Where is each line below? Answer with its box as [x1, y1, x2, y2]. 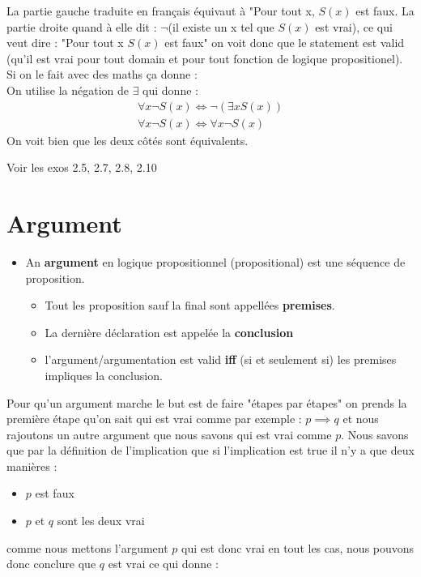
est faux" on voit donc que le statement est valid [164, 34, 405, 51]
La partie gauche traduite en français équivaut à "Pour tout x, [6, 2, 315, 19]
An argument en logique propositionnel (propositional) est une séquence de [25, 253, 406, 270]
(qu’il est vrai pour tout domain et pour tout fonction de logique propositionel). [6, 49, 403, 66]
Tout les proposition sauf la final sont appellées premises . [45, 297, 335, 314]
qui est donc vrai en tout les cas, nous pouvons [181, 539, 415, 556]
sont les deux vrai [57, 512, 145, 529]
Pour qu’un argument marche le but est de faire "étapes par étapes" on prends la [6, 394, 407, 411]
